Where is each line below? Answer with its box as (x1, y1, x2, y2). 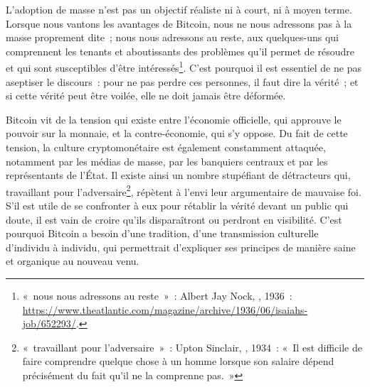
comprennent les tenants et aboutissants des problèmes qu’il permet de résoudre (6, 43, 354, 58)
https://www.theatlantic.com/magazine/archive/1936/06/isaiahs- (22, 302, 308, 317)
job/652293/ (22, 316, 76, 331)
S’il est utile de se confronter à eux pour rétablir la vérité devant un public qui (6, 198, 349, 213)
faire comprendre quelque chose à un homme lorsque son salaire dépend (22, 354, 334, 369)
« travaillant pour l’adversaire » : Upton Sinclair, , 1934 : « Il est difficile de (22, 339, 362, 354)
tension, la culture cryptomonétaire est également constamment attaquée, (6, 140, 326, 154)
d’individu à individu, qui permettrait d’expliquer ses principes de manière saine (6, 239, 356, 254)
